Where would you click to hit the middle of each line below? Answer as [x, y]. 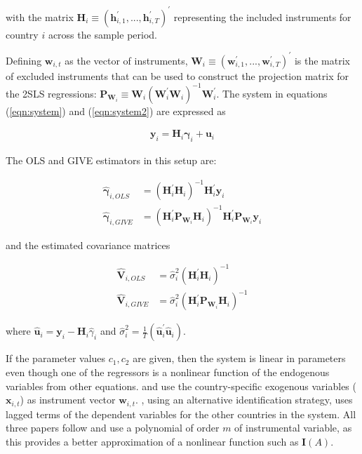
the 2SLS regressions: [51, 93]
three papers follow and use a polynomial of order [113, 428]
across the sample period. [102, 34]
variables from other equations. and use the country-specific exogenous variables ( [181, 386]
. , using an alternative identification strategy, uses [244, 400]
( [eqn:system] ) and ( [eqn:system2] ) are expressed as [116, 111]
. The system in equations [272, 93]
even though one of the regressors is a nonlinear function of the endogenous [168, 372]
